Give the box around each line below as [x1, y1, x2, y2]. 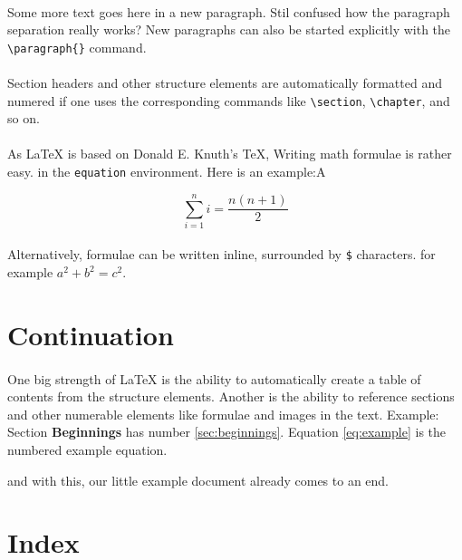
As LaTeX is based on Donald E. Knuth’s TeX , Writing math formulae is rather [7, 144, 452, 163]
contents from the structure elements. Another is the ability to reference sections [7, 387, 455, 406]
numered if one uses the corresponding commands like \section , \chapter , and [7, 91, 450, 110]
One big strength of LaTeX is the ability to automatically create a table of [7, 369, 421, 388]
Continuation [7, 315, 174, 352]
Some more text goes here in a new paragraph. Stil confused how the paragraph [7, 2, 450, 21]
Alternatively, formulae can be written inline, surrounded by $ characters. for [7, 245, 436, 264]
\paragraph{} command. [7, 37, 147, 56]
